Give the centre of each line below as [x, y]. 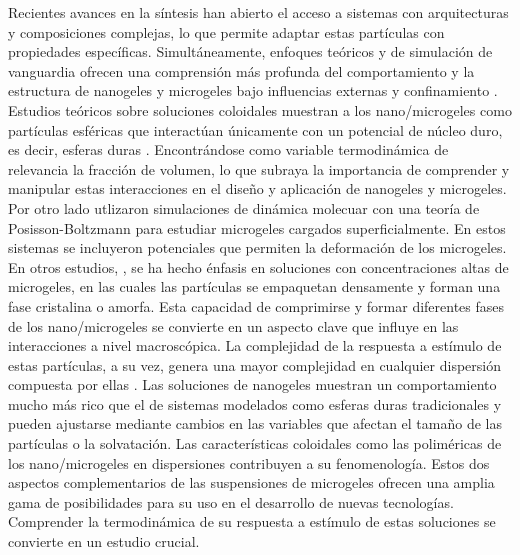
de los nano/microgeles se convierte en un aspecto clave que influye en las [233, 325]
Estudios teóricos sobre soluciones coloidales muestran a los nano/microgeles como [260, 109]
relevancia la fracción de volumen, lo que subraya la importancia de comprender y [259, 168]
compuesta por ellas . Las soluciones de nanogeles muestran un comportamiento [252, 384]
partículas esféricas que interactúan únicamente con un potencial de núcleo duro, [255, 129]
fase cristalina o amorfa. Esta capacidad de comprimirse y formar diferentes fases [256, 305]
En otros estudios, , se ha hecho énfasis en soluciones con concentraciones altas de [258, 266]
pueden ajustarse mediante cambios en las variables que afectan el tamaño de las [255, 423]
